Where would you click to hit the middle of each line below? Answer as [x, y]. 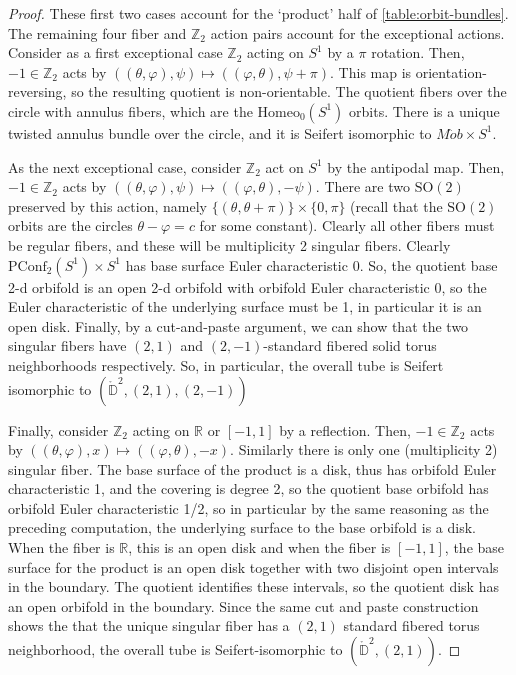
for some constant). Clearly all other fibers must [347, 225]
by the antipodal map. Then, [416, 166]
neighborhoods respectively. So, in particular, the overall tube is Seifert [226, 364]
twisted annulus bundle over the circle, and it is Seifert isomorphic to [220, 132]
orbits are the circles [70, 225]
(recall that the [396, 205]
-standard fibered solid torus [350, 345]
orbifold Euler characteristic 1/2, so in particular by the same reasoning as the [248, 507]
